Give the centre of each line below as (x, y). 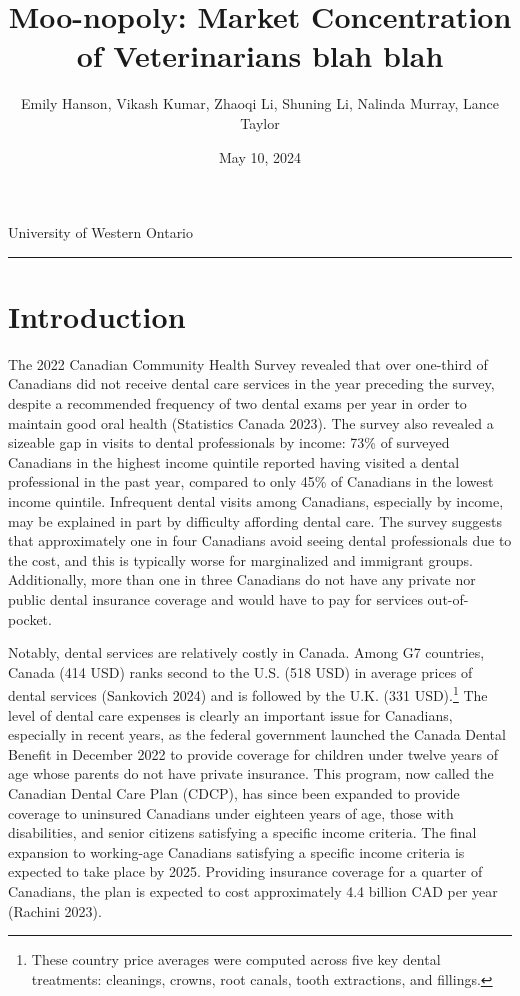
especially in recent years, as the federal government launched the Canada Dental (257, 734)
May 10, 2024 (260, 156)
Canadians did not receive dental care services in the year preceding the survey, (251, 383)
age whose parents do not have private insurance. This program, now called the (251, 773)
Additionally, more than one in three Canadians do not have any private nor (242, 579)
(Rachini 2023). (55, 910)
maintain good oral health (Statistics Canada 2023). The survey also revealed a (251, 422)
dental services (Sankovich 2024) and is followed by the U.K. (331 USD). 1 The (248, 693)
